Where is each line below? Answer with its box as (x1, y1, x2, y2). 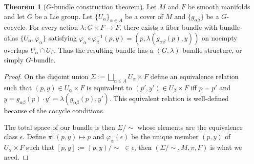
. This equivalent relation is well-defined (109, 93, 229, 103)
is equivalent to (86, 82, 132, 92)
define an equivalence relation (150, 71, 239, 82)
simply (4, 55, 24, 65)
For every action (29, 22, 78, 32)
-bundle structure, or (180, 44, 242, 55)
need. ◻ (4, 151, 29, 162)
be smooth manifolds (188, 1, 250, 11)
